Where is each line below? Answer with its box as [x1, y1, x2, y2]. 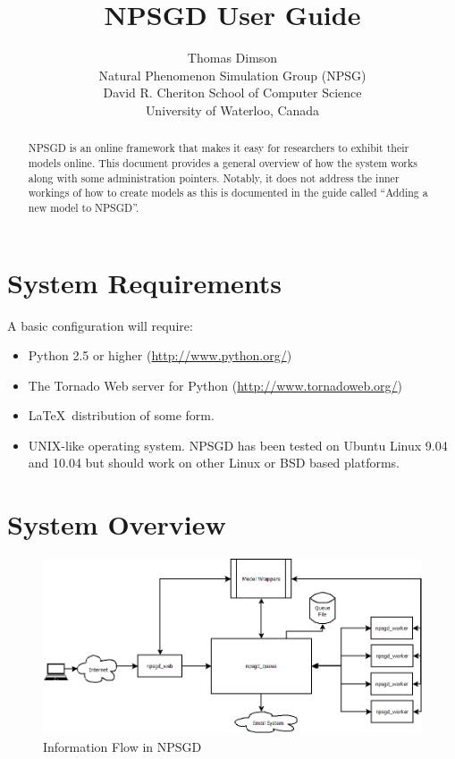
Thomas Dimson [187, 48, 278, 67]
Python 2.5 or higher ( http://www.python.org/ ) [28, 346, 292, 365]
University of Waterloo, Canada [145, 100, 320, 119]
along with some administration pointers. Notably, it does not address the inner [28, 170, 400, 185]
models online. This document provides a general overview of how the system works [28, 155, 417, 170]
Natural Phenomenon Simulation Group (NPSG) [98, 65, 367, 84]
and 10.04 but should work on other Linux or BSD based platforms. [28, 453, 400, 472]
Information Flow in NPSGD [43, 738, 202, 756]
